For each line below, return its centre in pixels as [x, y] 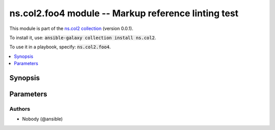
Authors [20, 109]
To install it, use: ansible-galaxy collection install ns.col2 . [83, 38]
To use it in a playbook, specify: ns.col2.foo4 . [60, 47]
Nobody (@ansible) [43, 119]
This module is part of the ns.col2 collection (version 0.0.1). [71, 28]
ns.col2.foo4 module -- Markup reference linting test [124, 13]
